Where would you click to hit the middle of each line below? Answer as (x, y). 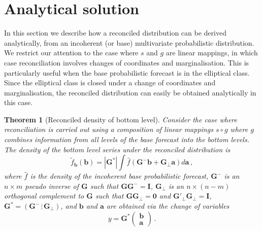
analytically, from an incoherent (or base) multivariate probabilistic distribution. (129, 42)
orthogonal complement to (44, 196)
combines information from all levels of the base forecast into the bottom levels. (127, 139)
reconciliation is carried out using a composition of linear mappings (109, 129)
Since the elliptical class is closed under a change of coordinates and (110, 82)
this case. (19, 102)
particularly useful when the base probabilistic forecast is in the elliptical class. (127, 72)
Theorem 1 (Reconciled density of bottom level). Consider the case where (121, 119)
